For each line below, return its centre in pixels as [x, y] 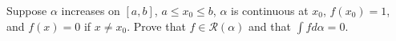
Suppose [27, 10]
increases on [91, 10]
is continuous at [270, 10]
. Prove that [156, 26]
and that [270, 26]
